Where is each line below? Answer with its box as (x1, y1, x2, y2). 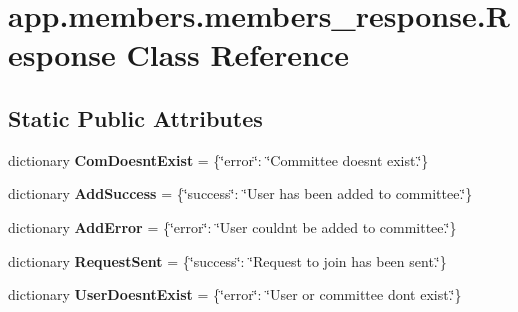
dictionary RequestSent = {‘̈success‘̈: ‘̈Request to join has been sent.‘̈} (8, 250, 447, 271)
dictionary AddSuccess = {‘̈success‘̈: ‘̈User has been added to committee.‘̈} (8, 183, 473, 204)
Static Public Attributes (8, 102, 263, 133)
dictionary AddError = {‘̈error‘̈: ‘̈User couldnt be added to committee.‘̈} (8, 216, 457, 237)
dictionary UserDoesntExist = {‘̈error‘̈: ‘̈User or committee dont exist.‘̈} (8, 284, 462, 305)
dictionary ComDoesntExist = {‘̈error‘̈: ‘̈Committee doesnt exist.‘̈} (8, 149, 429, 170)
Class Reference (126, 34, 349, 75)
